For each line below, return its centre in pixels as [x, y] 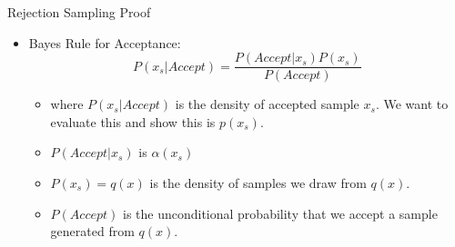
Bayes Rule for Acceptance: [105, 42]
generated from [92, 231]
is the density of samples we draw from [258, 183]
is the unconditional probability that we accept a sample [280, 213]
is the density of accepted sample [267, 104]
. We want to [412, 104]
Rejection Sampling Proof [79, 12]
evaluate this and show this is [133, 121]
